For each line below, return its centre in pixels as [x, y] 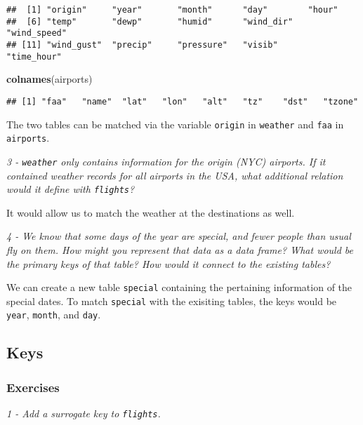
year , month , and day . [54, 315]
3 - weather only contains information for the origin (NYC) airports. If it [166, 161]
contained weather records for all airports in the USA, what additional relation [175, 175]
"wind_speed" [37, 33]
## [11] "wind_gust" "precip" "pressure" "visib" [142, 45]
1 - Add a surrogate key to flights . [84, 413]
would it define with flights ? [71, 189]
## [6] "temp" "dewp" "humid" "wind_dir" [150, 21]
